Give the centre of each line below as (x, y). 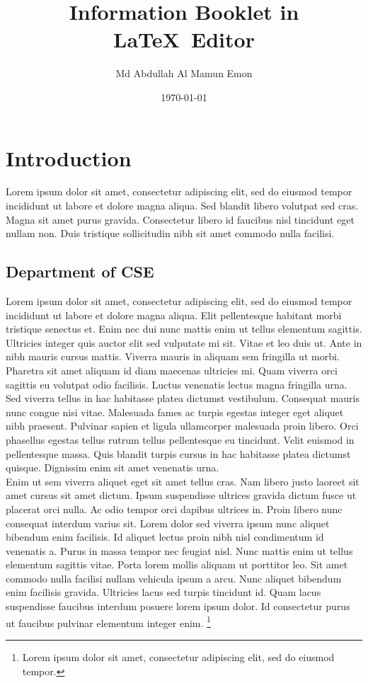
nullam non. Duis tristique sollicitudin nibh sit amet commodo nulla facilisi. (170, 233)
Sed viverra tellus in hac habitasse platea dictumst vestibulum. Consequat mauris (183, 398)
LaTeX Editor (184, 39)
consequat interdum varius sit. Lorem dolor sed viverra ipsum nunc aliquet (168, 523)
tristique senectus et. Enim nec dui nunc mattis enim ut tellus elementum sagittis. (184, 329)
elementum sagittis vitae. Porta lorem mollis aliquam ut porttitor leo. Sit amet (177, 564)
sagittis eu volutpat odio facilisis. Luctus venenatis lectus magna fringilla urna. (177, 384)
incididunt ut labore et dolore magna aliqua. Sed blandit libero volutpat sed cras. (182, 206)
